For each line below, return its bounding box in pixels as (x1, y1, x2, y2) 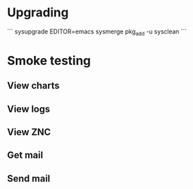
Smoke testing (7, 53, 91, 68)
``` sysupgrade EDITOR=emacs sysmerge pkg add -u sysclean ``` (7, 27, 187, 37)
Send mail (7, 173, 51, 184)
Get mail (7, 149, 43, 161)
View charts (7, 80, 60, 91)
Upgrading (7, 5, 69, 20)
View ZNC (7, 126, 51, 138)
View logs (7, 103, 51, 115)
